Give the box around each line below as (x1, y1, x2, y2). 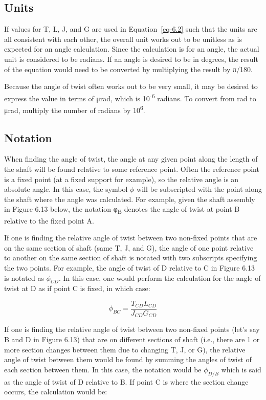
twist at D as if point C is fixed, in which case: (4, 283, 150, 294)
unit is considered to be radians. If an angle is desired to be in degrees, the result (4, 53, 258, 64)
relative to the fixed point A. (4, 215, 94, 226)
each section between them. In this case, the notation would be (4, 364, 202, 374)
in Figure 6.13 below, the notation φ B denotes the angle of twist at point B (4, 204, 240, 216)
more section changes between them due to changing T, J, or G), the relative (4, 344, 246, 354)
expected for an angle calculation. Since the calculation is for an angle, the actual (4, 43, 259, 54)
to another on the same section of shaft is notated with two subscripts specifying (4, 252, 257, 263)
